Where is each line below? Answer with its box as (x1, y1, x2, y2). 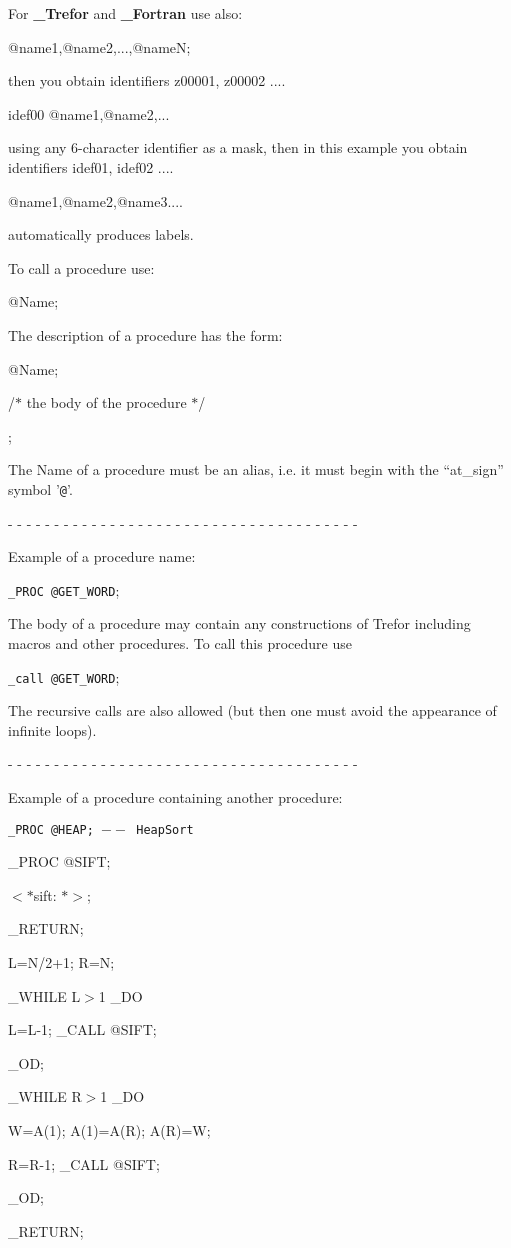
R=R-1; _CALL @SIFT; (8, 1153, 160, 1174)
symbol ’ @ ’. (8, 478, 73, 499)
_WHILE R (8, 1086, 82, 1107)
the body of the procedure (26, 392, 187, 413)
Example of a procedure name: (8, 546, 196, 567)
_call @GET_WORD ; (8, 666, 120, 687)
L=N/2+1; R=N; (8, 952, 115, 973)
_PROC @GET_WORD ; (8, 579, 120, 600)
